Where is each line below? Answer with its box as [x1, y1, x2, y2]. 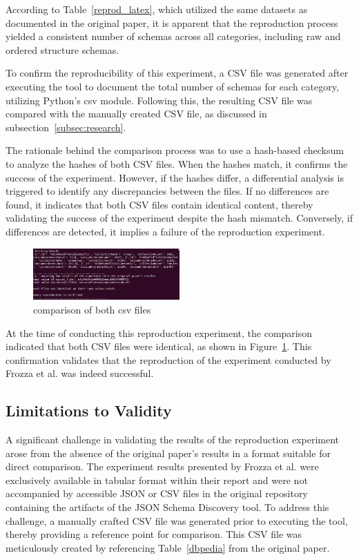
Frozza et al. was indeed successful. [6, 366, 154, 380]
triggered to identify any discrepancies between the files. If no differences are [6, 184, 329, 198]
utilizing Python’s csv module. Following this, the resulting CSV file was [6, 93, 313, 107]
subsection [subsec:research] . [6, 119, 126, 134]
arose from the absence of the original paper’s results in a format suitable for [6, 445, 331, 460]
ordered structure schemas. [6, 42, 119, 57]
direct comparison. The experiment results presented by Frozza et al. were [6, 459, 319, 474]
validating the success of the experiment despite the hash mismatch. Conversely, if [6, 211, 353, 225]
